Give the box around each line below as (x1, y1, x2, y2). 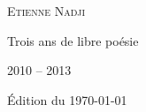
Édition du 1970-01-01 (7, 90, 127, 108)
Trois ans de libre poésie (7, 31, 139, 49)
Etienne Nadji (7, 2, 86, 19)
